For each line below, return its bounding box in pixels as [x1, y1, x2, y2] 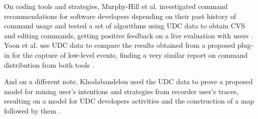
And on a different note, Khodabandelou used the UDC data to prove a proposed [4, 76, 253, 87]
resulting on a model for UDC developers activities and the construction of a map [4, 96, 255, 106]
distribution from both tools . [4, 59, 94, 70]
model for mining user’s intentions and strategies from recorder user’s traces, [4, 86, 239, 96]
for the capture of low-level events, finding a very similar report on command [12, 49, 248, 60]
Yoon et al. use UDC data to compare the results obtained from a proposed [4, 40, 236, 50]
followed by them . [4, 105, 61, 116]
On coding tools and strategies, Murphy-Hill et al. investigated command [4, 1, 228, 11]
